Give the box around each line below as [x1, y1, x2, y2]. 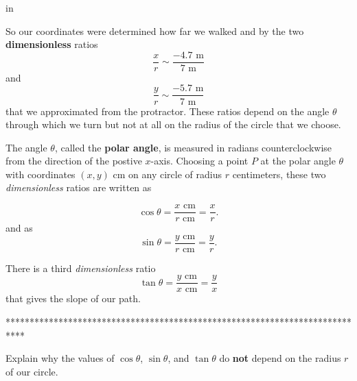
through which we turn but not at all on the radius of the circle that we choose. [5, 117, 341, 132]
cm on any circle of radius [113, 167, 222, 181]
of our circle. [5, 364, 58, 378]
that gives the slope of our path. [5, 291, 141, 306]
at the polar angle [260, 153, 336, 168]
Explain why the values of [5, 351, 115, 365]
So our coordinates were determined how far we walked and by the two [5, 23, 304, 38]
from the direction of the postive [5, 153, 142, 168]
